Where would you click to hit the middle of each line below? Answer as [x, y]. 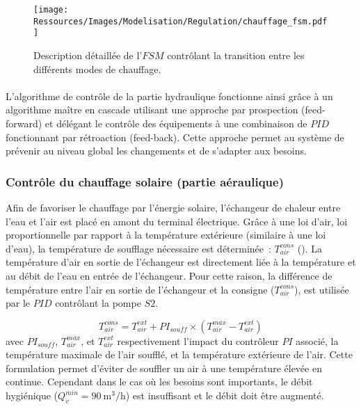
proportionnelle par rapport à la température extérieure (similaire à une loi [166, 235]
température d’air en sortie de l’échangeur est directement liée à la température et [181, 262]
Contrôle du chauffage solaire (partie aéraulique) [145, 181]
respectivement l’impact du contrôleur [198, 340]
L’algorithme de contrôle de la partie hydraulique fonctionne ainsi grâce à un [169, 96]
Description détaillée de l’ [88, 55]
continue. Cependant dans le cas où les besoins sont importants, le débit [159, 382]
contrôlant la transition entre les [236, 55]
